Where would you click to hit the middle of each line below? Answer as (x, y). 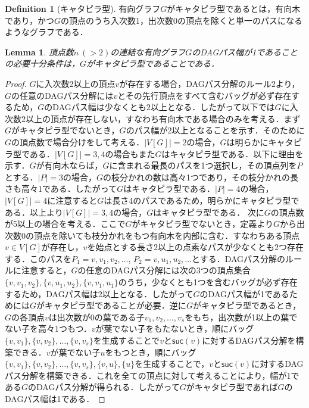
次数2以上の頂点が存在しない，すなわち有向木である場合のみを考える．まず (153, 118)
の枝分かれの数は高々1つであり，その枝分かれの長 (201, 177)
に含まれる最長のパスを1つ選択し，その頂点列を (203, 165)
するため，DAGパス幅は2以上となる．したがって (99, 293)
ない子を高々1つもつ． (48, 328)
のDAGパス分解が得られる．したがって (104, 387)
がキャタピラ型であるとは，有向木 (234, 8)
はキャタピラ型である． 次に (209, 212)
